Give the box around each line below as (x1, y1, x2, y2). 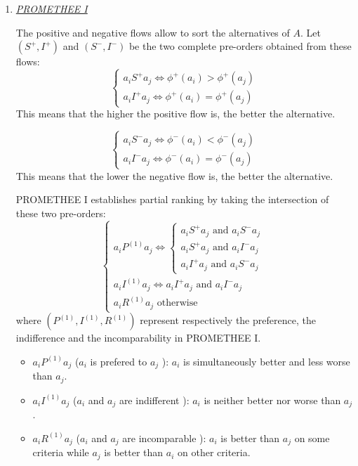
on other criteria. (177, 445, 251, 460)
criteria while (32, 445, 89, 460)
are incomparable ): (122, 430, 206, 445)
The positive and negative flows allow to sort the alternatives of (15, 25, 290, 39)
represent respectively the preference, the (140, 313, 316, 328)
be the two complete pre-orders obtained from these (128, 39, 352, 53)
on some (294, 430, 330, 445)
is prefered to (90, 354, 147, 368)
